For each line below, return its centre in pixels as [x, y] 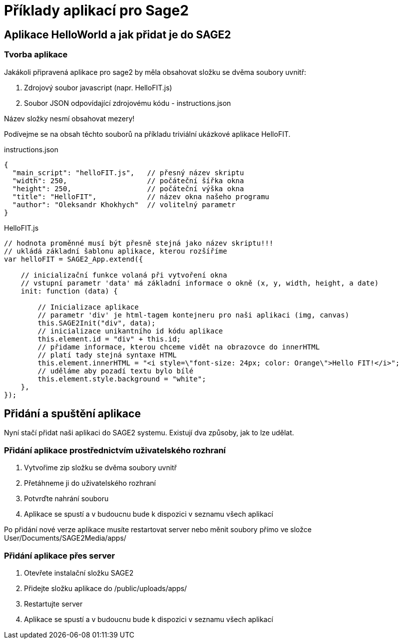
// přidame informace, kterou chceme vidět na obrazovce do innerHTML [179, 347]
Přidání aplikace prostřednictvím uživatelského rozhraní [115, 450]
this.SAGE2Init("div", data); [97, 323]
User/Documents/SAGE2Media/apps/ [65, 538]
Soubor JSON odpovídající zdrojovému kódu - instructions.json [128, 103]
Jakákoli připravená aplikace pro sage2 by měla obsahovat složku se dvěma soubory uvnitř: [155, 72]
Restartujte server [53, 604]
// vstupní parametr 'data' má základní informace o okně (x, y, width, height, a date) [200, 283]
